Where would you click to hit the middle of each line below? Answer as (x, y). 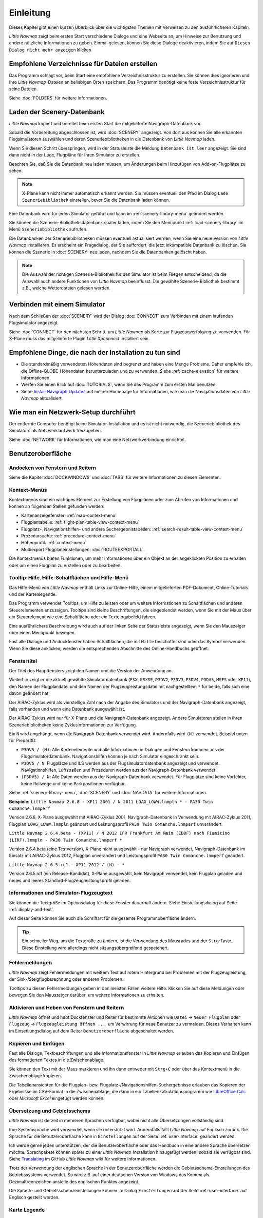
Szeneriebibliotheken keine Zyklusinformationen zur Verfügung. (73, 725)
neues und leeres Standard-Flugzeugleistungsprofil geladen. (70, 880)
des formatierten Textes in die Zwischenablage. (57, 1060)
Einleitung (30, 13)
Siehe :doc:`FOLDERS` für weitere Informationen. (58, 98)
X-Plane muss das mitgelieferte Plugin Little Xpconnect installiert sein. (79, 339)
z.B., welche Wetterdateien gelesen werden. (66, 288)
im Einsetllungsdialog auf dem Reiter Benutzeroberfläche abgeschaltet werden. (92, 1031)
